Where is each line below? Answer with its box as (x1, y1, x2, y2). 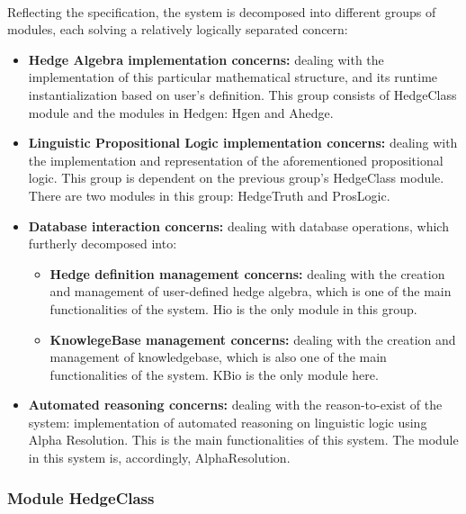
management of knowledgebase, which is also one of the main (49, 347, 387, 366)
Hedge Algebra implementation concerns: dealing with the (28, 50, 384, 68)
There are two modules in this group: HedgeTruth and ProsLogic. (28, 185, 390, 204)
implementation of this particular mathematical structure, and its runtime (28, 68, 438, 86)
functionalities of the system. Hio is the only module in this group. (49, 299, 417, 318)
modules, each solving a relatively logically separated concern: (7, 20, 348, 39)
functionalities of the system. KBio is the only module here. (49, 365, 379, 383)
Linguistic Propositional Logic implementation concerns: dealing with (28, 133, 458, 152)
